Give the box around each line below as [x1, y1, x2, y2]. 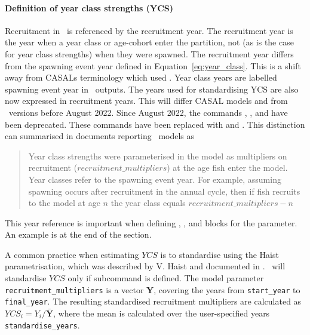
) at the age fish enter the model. [167, 161, 288, 174]
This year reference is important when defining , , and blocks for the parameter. [5, 216, 297, 229]
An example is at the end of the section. [5, 228, 152, 241]
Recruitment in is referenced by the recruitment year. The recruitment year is [5, 24, 293, 36]
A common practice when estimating [5, 248, 139, 260]
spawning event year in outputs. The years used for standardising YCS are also [5, 82, 299, 95]
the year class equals [111, 196, 186, 209]
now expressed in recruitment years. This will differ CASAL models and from [5, 94, 288, 107]
